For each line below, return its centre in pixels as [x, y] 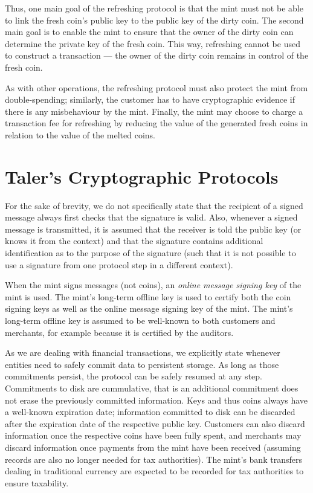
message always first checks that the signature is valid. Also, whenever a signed [151, 217]
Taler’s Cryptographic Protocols [142, 176]
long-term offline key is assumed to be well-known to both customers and [140, 320]
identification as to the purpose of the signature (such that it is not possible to [150, 253]
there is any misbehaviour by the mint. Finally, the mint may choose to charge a [154, 111]
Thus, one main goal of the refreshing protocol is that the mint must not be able [154, 8]
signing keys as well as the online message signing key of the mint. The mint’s [149, 308]
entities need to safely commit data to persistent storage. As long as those [142, 364]
